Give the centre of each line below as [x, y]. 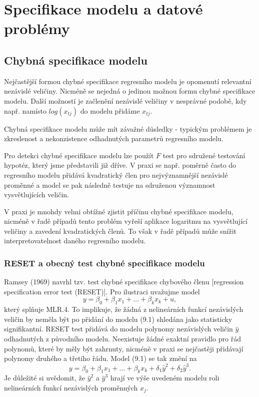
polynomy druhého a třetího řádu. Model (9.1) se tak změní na [100, 358]
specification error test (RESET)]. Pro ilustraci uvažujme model [102, 291]
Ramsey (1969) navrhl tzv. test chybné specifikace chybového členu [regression [124, 282]
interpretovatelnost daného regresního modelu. [75, 241]
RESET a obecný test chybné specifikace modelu [104, 263]
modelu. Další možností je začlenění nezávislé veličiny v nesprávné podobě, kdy [125, 100]
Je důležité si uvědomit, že [45, 378]
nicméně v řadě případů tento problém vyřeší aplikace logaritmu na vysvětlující [126, 221]
